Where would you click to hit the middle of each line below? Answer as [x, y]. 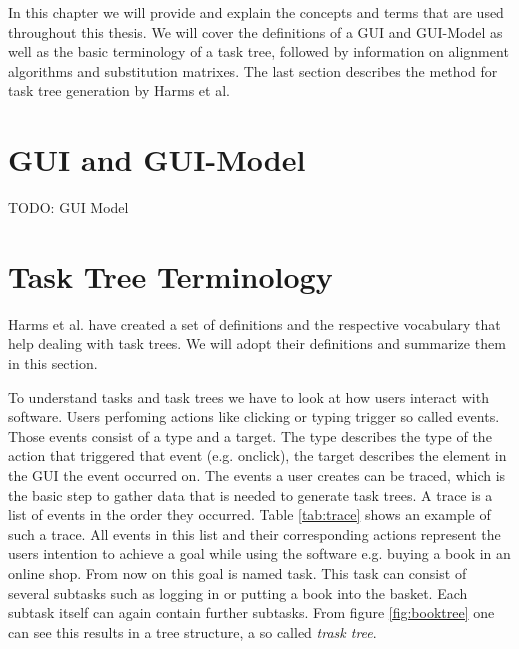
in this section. [53, 363]
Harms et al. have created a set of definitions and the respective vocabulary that [254, 323]
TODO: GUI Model [68, 207]
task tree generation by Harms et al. [119, 90]
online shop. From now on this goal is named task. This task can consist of [237, 572]
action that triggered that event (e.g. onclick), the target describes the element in [257, 455]
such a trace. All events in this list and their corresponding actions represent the [254, 533]
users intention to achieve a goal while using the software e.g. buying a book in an [259, 553]
